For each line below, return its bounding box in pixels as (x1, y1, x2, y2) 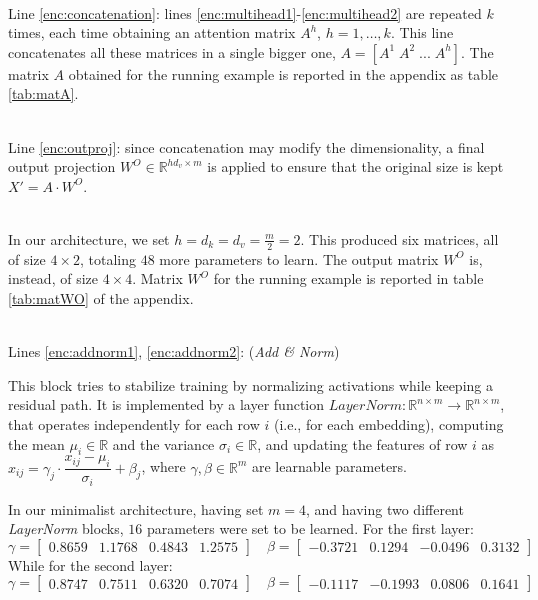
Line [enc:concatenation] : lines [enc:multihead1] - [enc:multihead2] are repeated (8, 2, 482, 23)
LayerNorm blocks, (8, 518, 124, 539)
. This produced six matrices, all (300, 228, 499, 249)
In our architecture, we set (8, 228, 170, 249)
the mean (8, 433, 65, 454)
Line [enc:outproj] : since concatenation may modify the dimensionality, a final (8, 136, 485, 157)
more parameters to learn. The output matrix (159, 248, 439, 269)
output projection (8, 156, 116, 177)
